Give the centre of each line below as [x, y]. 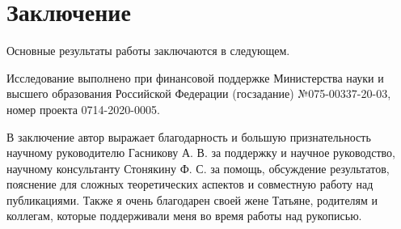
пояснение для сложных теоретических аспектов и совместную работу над [190, 184]
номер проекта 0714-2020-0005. [83, 109]
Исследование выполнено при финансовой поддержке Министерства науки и [195, 77]
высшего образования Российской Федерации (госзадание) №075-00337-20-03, [199, 93]
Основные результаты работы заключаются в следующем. [148, 51]
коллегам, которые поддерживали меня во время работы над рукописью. [184, 216]
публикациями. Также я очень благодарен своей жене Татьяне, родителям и [192, 199]
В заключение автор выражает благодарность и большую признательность [189, 136]
